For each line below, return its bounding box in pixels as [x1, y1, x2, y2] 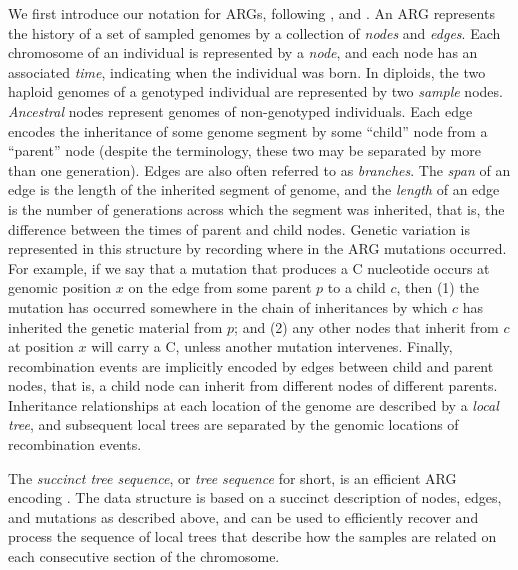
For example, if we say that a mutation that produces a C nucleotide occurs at [8, 257, 490, 278]
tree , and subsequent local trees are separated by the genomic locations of [8, 414, 459, 435]
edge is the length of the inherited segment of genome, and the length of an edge [8, 179, 500, 200]
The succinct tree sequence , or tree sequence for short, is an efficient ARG [8, 467, 457, 488]
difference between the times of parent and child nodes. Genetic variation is [8, 218, 471, 239]
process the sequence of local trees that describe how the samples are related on [8, 526, 497, 547]
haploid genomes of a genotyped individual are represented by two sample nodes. [8, 81, 503, 102]
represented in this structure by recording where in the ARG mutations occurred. [8, 238, 507, 259]
